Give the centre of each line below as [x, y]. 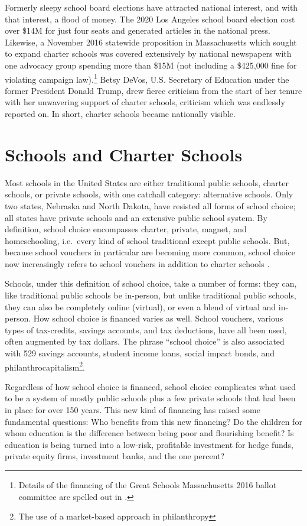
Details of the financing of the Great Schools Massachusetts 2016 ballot [148, 485]
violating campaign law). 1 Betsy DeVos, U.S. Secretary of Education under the [147, 78]
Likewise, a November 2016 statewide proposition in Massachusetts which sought [151, 42]
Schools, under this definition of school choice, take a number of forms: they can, [151, 283]
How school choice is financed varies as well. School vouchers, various [158, 318]
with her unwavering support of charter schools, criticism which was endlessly [145, 102]
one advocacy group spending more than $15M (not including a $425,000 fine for [151, 65]
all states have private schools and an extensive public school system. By [136, 217]
